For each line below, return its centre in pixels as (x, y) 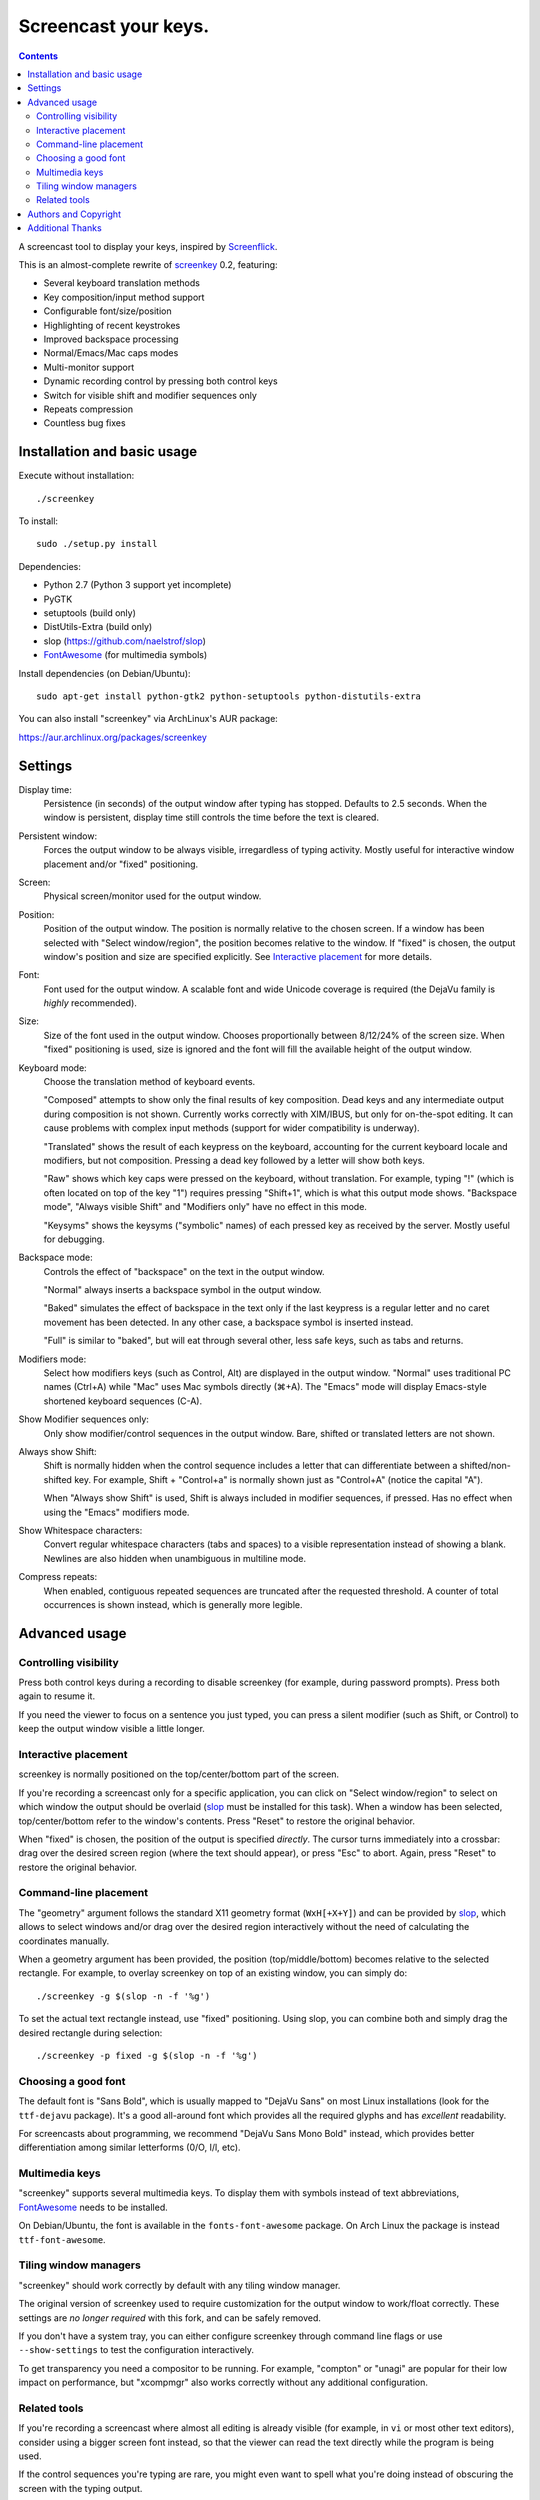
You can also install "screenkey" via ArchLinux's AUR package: (148, 719)
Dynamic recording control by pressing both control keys (161, 381)
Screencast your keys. (114, 26)
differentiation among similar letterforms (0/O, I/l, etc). (129, 2147)
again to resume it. (56, 1696)
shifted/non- (485, 1466)
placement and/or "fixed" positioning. (121, 864)
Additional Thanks (64, 228)
